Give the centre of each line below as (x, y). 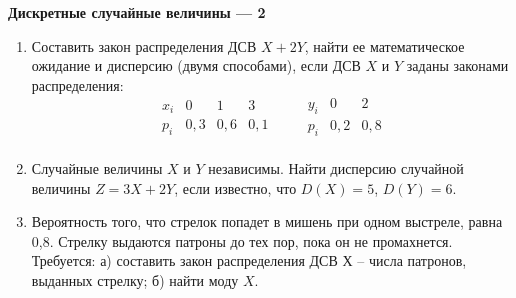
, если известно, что (235, 187)
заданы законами (457, 65)
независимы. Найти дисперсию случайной (336, 168)
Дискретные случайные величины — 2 (137, 12)
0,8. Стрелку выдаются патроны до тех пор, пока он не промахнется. (242, 240)
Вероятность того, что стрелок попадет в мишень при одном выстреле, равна (267, 221)
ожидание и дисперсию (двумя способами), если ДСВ (196, 65)
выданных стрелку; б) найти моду (135, 280)
